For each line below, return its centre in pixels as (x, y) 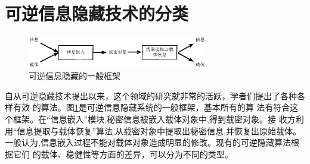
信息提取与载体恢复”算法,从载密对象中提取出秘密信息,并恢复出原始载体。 (159, 130)
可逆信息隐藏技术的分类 (97, 13)
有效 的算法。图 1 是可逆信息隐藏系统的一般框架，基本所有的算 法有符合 (151, 107)
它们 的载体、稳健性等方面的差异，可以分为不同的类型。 (123, 154)
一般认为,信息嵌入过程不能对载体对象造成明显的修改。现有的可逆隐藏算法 (148, 142)
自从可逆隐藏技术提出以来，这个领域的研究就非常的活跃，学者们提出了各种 (151, 95)
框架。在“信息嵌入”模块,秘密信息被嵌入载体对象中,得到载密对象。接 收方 (154, 119)
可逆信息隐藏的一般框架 (75, 76)
